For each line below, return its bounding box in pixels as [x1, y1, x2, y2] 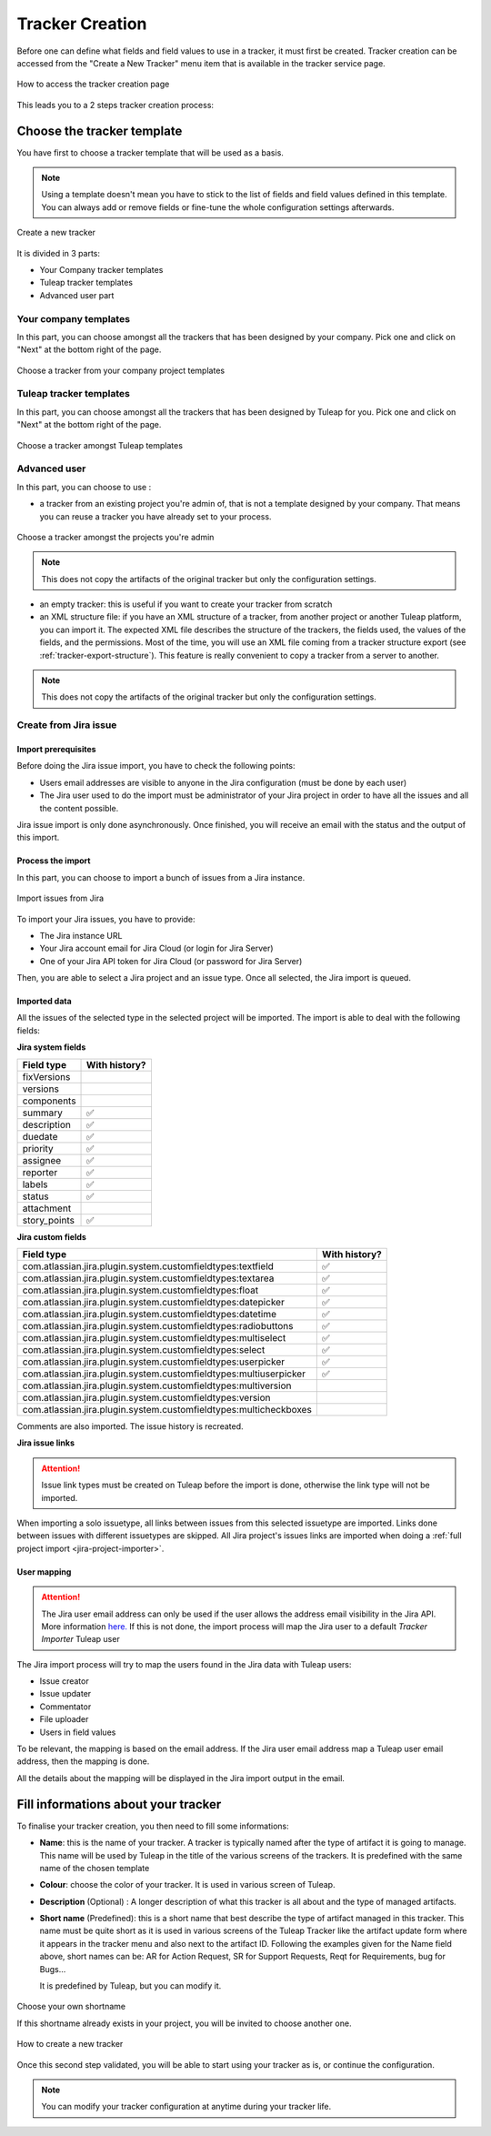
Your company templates [16, 312, 131, 325]
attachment [22, 1202, 72, 1214]
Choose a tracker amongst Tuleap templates [16, 439, 184, 450]
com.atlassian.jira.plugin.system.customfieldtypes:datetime [22, 1308, 277, 1321]
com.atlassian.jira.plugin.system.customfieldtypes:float [22, 1284, 259, 1296]
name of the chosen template [39, 1862, 150, 1873]
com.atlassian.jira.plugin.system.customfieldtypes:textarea [22, 1272, 275, 1285]
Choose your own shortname [16, 2001, 126, 2012]
